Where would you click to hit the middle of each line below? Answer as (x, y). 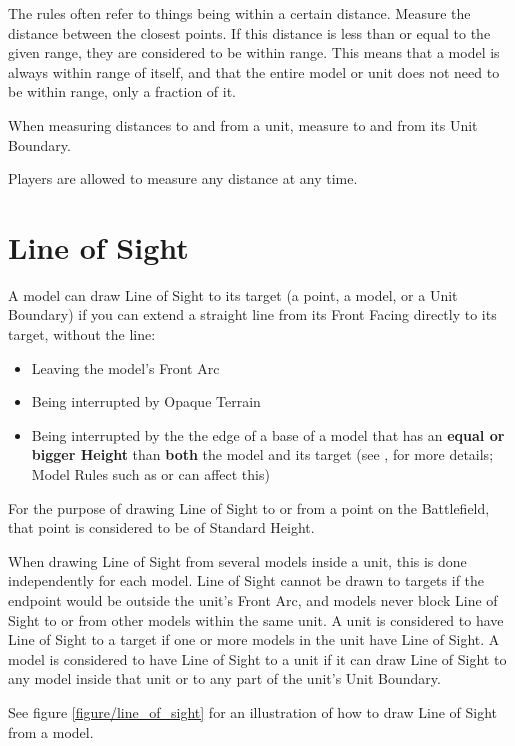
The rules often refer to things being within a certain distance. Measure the (239, 13)
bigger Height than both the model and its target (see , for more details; (262, 454)
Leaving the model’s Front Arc (125, 367)
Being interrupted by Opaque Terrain (146, 401)
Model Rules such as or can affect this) (150, 474)
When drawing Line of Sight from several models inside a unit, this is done (237, 560)
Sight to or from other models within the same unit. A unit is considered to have (256, 619)
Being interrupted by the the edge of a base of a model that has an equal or (268, 434)
